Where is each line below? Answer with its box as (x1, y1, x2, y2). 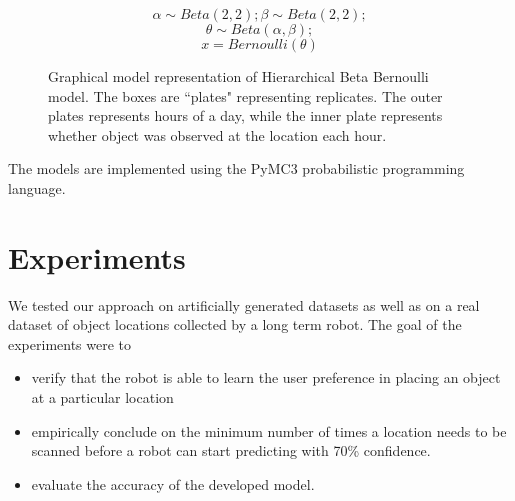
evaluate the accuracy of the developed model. (31, 473, 315, 494)
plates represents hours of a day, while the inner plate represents (48, 105, 443, 126)
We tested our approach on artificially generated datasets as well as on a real (8, 294, 480, 315)
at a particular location (31, 387, 174, 408)
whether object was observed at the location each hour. (48, 124, 387, 145)
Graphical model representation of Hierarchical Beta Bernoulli (48, 66, 429, 86)
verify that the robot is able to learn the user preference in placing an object (31, 367, 501, 388)
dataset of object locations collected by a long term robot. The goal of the (8, 314, 462, 335)
